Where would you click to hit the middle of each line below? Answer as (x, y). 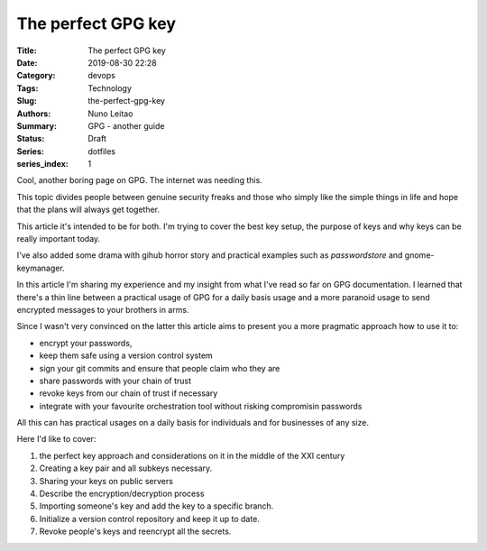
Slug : (27, 101)
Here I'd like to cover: (56, 439)
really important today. (59, 239)
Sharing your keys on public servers (106, 481)
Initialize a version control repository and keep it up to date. (150, 519)
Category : (36, 76)
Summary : (37, 125)
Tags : (28, 88)
